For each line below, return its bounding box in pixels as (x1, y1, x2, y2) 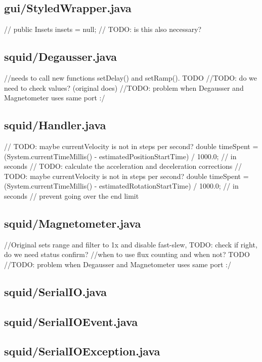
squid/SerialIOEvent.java (4, 313, 138, 329)
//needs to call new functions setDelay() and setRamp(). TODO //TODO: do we (4, 73, 257, 83)
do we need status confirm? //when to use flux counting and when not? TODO (4, 249, 250, 260)
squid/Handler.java (4, 117, 106, 133)
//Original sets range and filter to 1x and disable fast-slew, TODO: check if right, (4, 239, 257, 249)
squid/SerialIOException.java (4, 343, 160, 359)
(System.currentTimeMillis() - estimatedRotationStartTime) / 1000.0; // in (4, 180, 239, 191)
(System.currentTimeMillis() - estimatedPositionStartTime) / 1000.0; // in (4, 151, 237, 161)
